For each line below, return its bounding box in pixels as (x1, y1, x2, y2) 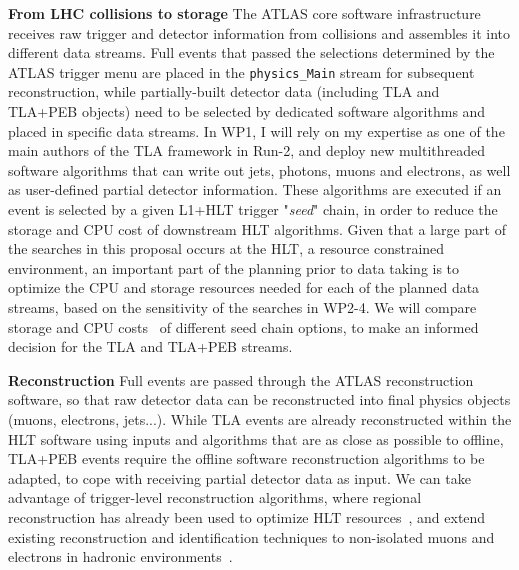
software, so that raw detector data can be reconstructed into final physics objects (8, 389, 511, 410)
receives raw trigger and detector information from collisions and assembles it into (8, 22, 510, 43)
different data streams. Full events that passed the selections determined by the (8, 42, 495, 63)
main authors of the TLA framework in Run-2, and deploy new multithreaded (8, 140, 486, 161)
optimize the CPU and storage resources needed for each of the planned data (8, 277, 480, 298)
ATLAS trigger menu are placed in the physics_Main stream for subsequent (8, 61, 475, 82)
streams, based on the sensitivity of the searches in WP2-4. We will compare (8, 296, 477, 317)
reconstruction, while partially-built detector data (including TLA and (8, 81, 440, 102)
